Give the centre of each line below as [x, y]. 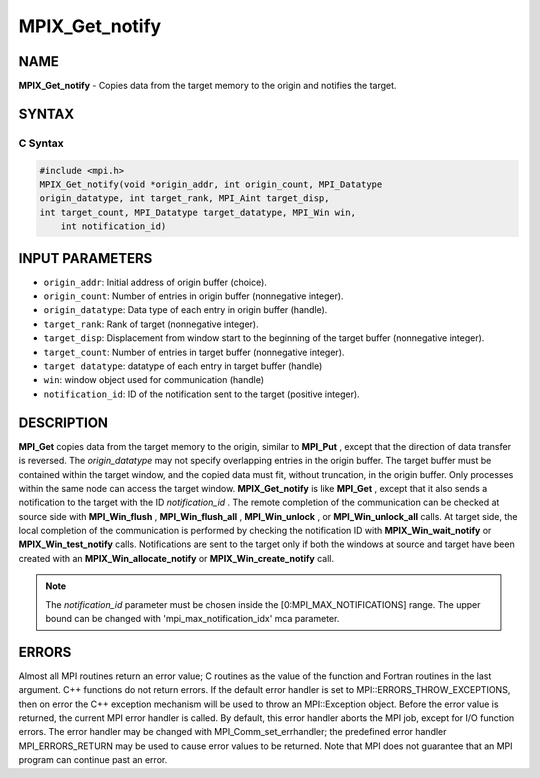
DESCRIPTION [63, 422]
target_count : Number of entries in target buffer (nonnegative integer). [194, 352]
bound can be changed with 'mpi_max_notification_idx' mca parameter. [192, 619]
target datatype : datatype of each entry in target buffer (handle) [183, 366]
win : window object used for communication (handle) [154, 380]
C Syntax [41, 143]
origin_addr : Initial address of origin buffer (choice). [155, 282]
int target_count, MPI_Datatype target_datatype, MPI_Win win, [198, 212]
